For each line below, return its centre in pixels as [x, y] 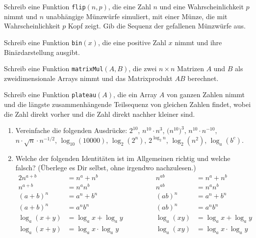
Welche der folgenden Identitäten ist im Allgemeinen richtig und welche [123, 158]
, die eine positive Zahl [132, 42]
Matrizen [191, 68]
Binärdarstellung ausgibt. [42, 52]
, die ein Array [135, 94]
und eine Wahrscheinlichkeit [202, 6]
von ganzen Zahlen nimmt [206, 94]
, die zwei [143, 68]
